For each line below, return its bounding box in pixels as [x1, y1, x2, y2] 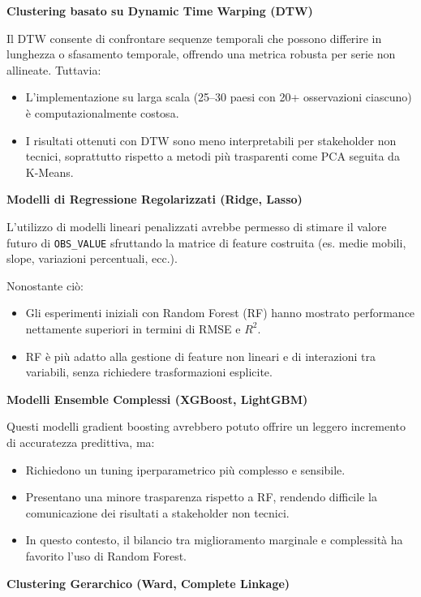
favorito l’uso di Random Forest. [25, 547, 187, 564]
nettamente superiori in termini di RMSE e [25, 320, 241, 337]
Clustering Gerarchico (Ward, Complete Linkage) [6, 574, 290, 591]
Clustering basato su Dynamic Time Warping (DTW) [6, 2, 313, 19]
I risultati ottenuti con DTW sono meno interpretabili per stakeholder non [25, 131, 397, 148]
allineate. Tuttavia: [6, 61, 101, 78]
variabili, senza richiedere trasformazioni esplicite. [25, 363, 273, 380]
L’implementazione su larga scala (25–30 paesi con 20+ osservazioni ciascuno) [25, 88, 412, 105]
